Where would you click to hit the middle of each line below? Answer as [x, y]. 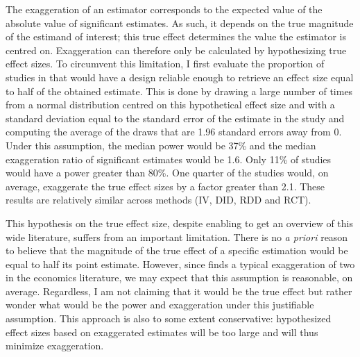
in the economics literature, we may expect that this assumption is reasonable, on [179, 277]
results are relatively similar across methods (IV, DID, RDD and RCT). [158, 200]
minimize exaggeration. [55, 346]
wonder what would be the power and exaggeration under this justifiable [160, 305]
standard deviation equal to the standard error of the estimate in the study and [175, 118]
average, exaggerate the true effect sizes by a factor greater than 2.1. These [165, 186]
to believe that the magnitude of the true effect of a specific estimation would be [177, 250]
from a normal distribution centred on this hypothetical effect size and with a [170, 105]
